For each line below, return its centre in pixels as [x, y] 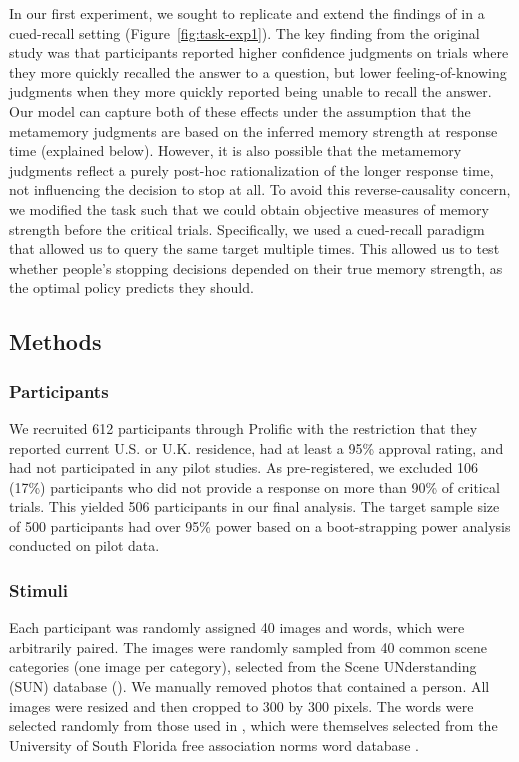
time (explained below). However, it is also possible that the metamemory [235, 150]
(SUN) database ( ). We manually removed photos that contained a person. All [249, 686]
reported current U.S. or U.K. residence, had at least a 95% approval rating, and [256, 447]
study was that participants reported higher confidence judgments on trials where [259, 52]
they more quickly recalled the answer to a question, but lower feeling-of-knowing [258, 71]
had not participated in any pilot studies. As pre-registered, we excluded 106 [244, 467]
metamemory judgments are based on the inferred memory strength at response [253, 130]
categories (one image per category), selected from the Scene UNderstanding [243, 666]
